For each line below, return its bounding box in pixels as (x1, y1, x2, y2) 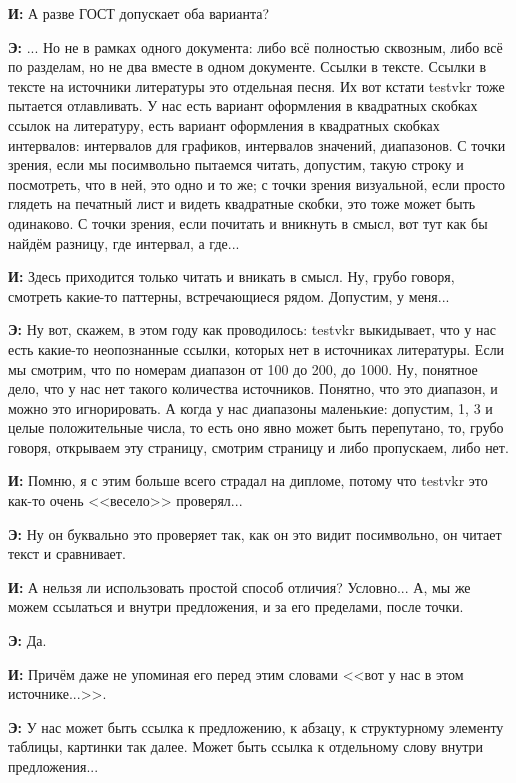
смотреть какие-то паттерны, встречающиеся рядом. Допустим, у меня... (8, 285, 450, 306)
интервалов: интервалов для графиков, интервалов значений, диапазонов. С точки (8, 134, 506, 155)
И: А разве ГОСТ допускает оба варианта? (8, 3, 270, 23)
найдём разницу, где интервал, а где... (8, 232, 240, 253)
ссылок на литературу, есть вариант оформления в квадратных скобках (8, 114, 440, 135)
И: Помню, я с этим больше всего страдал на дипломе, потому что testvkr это (8, 470, 488, 491)
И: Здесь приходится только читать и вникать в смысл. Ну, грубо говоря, (8, 266, 455, 287)
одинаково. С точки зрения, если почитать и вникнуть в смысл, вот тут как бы (8, 212, 488, 233)
